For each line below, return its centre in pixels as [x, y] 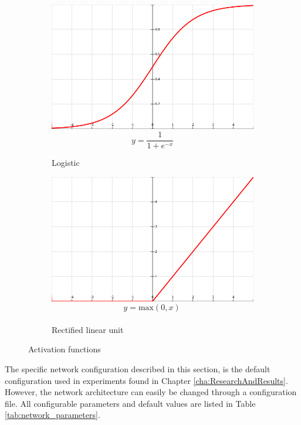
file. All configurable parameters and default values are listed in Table [130, 403]
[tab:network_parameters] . [53, 415]
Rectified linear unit [88, 329]
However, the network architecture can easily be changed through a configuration [151, 392]
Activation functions [65, 349]
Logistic [66, 163]
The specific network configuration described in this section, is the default [138, 369]
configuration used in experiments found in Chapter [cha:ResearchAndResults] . [146, 380]
